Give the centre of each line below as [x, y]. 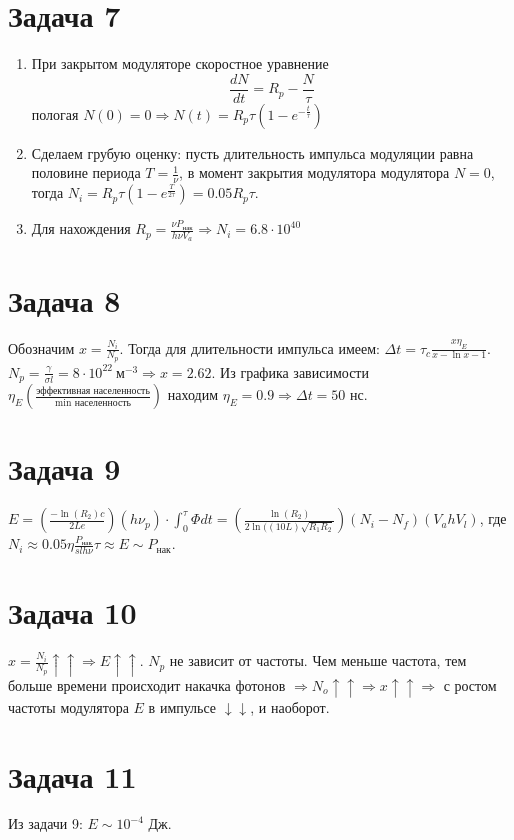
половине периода [86, 172]
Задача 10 [72, 612]
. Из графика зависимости [290, 371]
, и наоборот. [290, 706]
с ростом [470, 685]
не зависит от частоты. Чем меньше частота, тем [318, 660]
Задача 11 [72, 775]
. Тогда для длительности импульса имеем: [249, 347]
